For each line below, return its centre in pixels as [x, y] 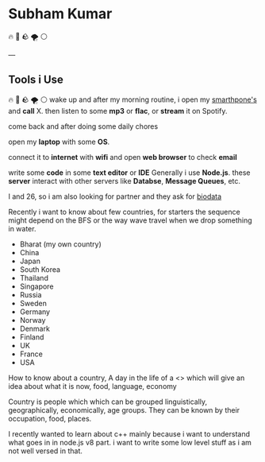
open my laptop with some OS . [59, 142]
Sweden [33, 303]
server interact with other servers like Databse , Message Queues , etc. [124, 181]
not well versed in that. [46, 451]
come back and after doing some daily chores [83, 126]
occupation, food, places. [50, 418]
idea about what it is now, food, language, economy [92, 386]
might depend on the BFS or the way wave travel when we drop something [130, 220]
